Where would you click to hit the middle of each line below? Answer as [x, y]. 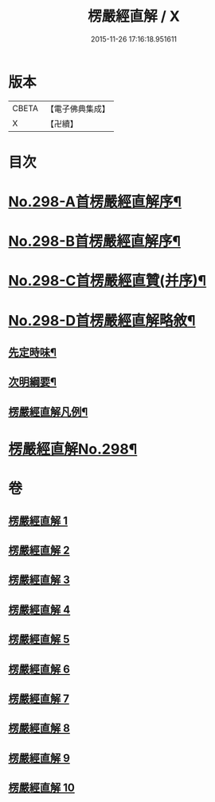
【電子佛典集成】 [78, 109]
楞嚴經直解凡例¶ [48, 411]
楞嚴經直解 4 [39, 610]
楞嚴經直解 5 [39, 639]
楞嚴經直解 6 [39, 669]
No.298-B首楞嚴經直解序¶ [95, 241]
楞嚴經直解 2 [39, 550]
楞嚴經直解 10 [42, 788]
